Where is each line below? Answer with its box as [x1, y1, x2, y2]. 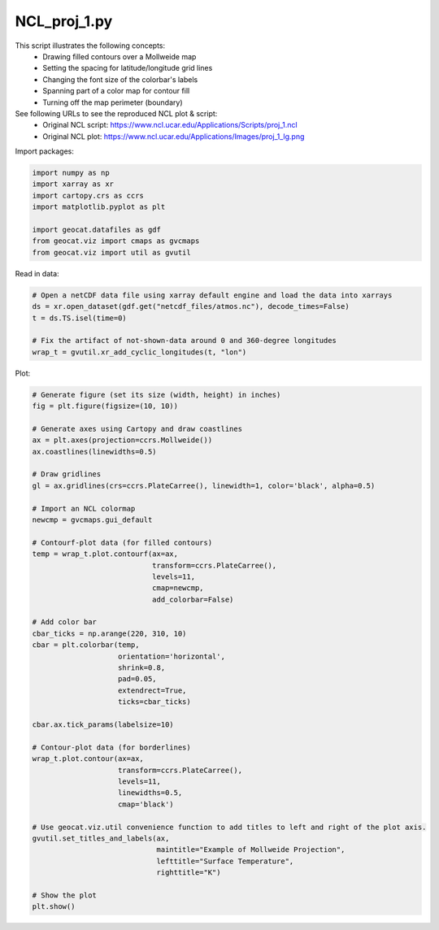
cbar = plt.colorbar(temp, [32, 641, 140, 650]
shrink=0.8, [118, 663, 166, 672]
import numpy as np [32, 168, 110, 178]
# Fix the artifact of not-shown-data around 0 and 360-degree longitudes [32, 336, 337, 345]
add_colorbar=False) [151, 594, 234, 604]
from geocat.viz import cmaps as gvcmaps [32, 237, 200, 246]
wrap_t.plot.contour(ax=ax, [32, 754, 144, 763]
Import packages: [15, 146, 75, 156]
